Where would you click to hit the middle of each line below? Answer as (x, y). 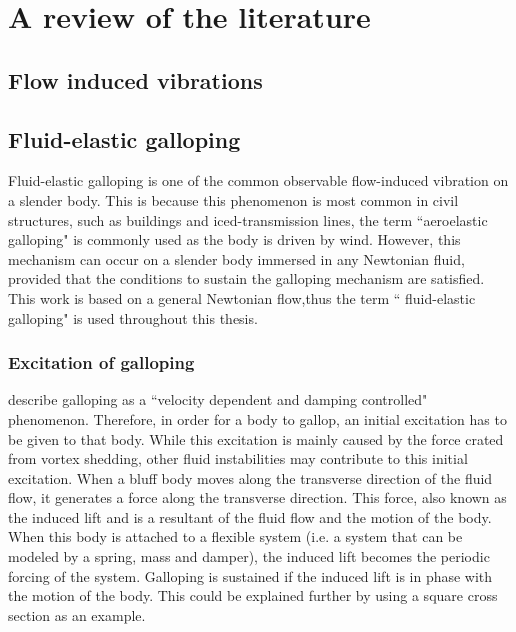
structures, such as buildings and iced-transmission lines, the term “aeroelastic (248, 219)
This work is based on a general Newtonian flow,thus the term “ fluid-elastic (242, 297)
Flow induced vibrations (135, 79)
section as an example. (77, 614)
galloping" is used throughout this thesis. (133, 317)
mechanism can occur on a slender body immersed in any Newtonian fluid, (236, 258)
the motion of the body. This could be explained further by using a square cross (253, 595)
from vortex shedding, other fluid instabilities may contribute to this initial (238, 458)
